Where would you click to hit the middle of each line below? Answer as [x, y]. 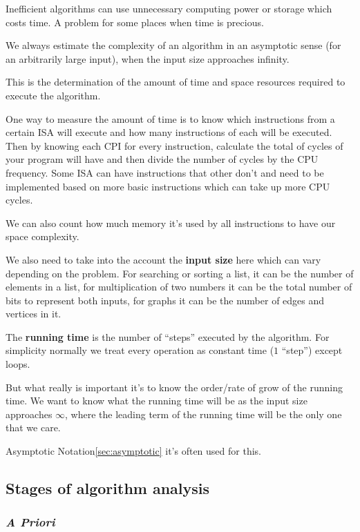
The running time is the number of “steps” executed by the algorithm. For [168, 336]
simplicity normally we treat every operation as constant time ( [140, 350]
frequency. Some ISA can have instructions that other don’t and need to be [165, 172]
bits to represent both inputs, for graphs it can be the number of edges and [165, 300]
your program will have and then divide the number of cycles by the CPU [162, 159]
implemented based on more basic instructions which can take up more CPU [168, 186]
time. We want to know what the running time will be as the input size [157, 401]
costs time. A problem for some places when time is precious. [135, 22]
